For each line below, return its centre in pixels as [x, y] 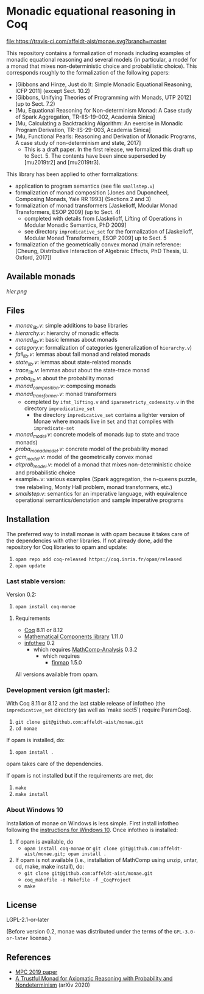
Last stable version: [36, 581]
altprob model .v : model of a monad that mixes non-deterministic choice [103, 466]
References [29, 957]
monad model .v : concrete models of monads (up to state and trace [97, 435]
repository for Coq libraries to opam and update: [67, 547]
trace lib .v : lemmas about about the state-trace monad [83, 371]
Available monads [41, 277]
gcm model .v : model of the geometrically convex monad [84, 458]
